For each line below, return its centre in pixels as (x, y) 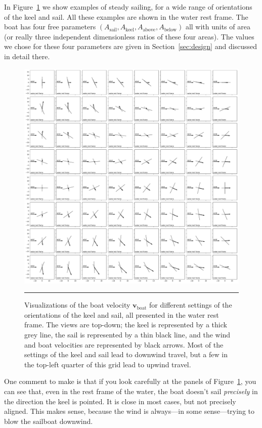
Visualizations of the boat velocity (77, 305)
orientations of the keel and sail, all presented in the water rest (122, 314)
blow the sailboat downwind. (49, 421)
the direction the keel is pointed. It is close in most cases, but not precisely (120, 401)
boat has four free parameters (50, 27)
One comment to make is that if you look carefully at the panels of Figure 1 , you (130, 381)
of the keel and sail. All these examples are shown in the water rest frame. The (126, 16)
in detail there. (27, 56)
